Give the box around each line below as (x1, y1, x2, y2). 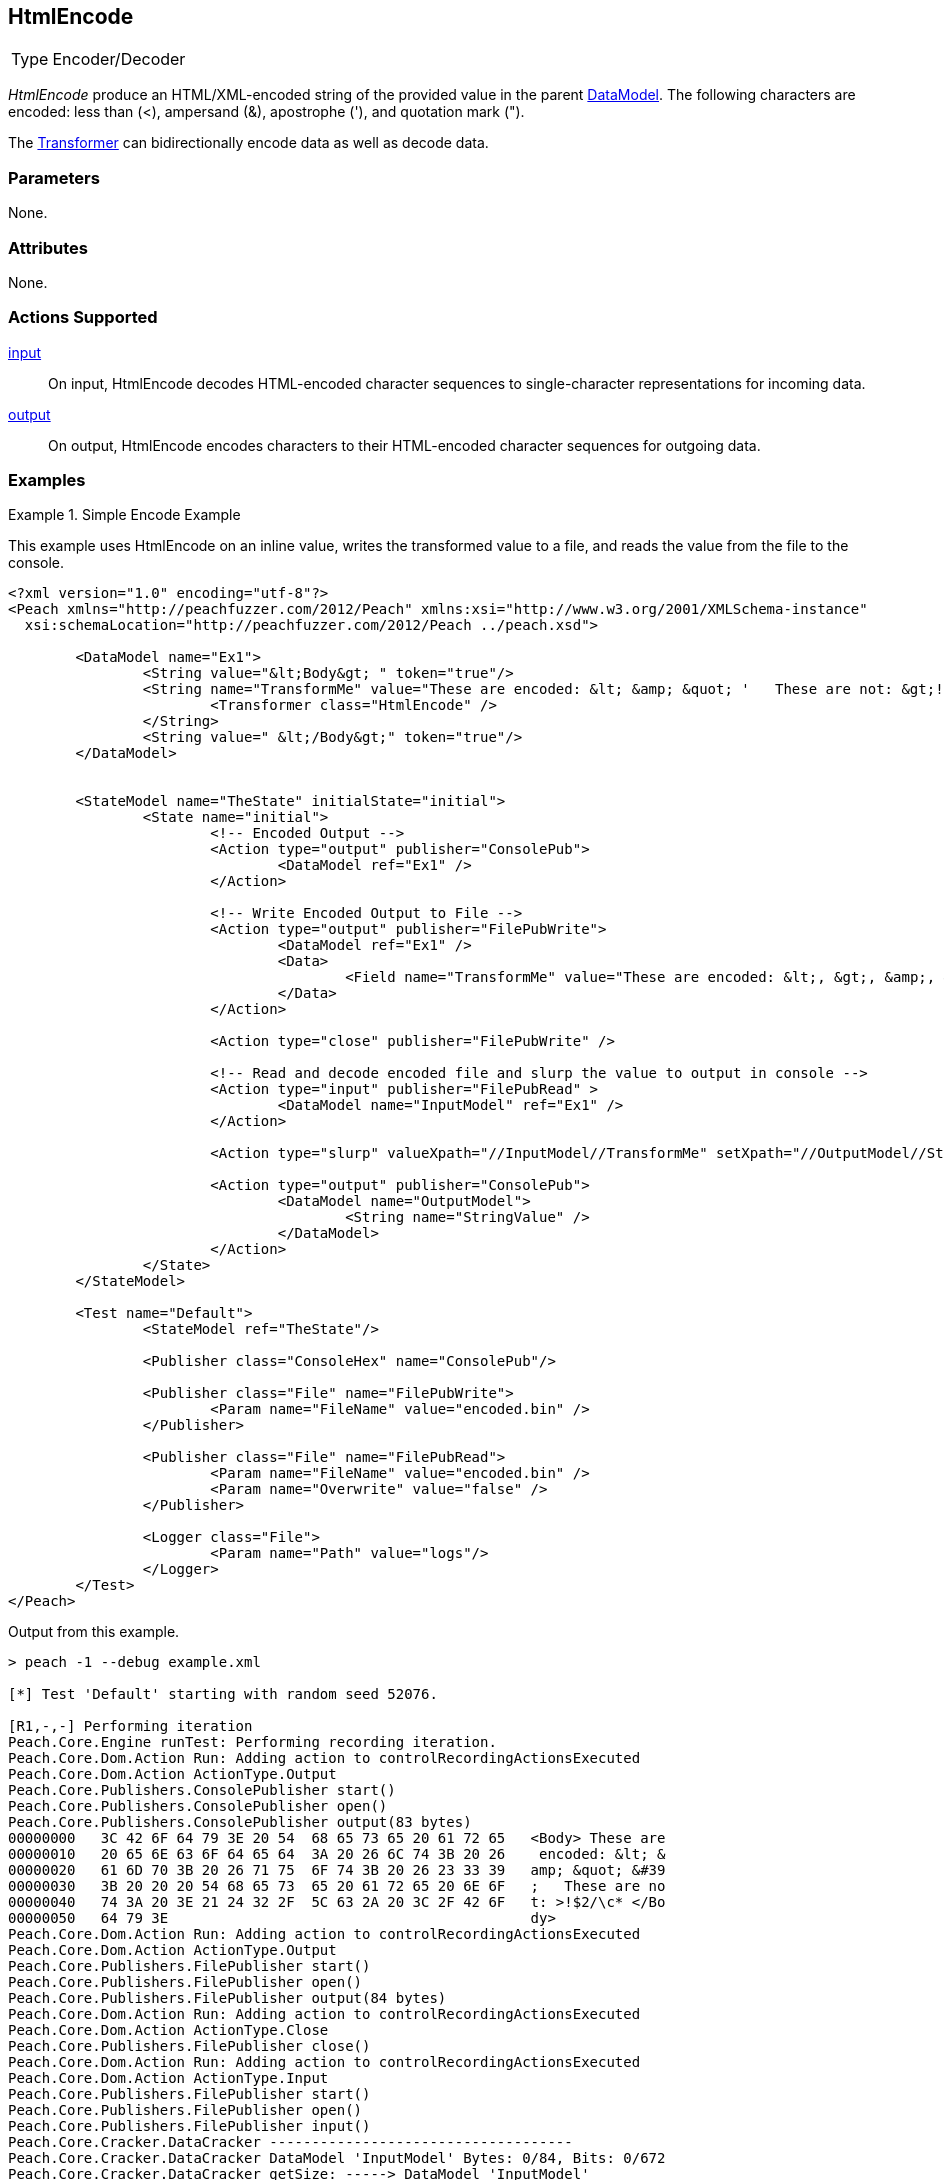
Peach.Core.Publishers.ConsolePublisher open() (8, 1798, 388, 1815)
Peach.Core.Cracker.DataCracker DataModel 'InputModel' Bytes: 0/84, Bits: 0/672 (8, 2150, 666, 2167)
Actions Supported (8, 307, 158, 328)
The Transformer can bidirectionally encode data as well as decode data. (8, 134, 489, 152)
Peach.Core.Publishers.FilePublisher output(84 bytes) (8, 1990, 447, 2007)
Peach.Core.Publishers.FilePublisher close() (8, 2038, 371, 2055)
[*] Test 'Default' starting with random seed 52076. (8, 1686, 438, 1703)
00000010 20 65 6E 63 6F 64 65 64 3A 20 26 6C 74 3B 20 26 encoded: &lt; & (8, 1846, 666, 1863)
